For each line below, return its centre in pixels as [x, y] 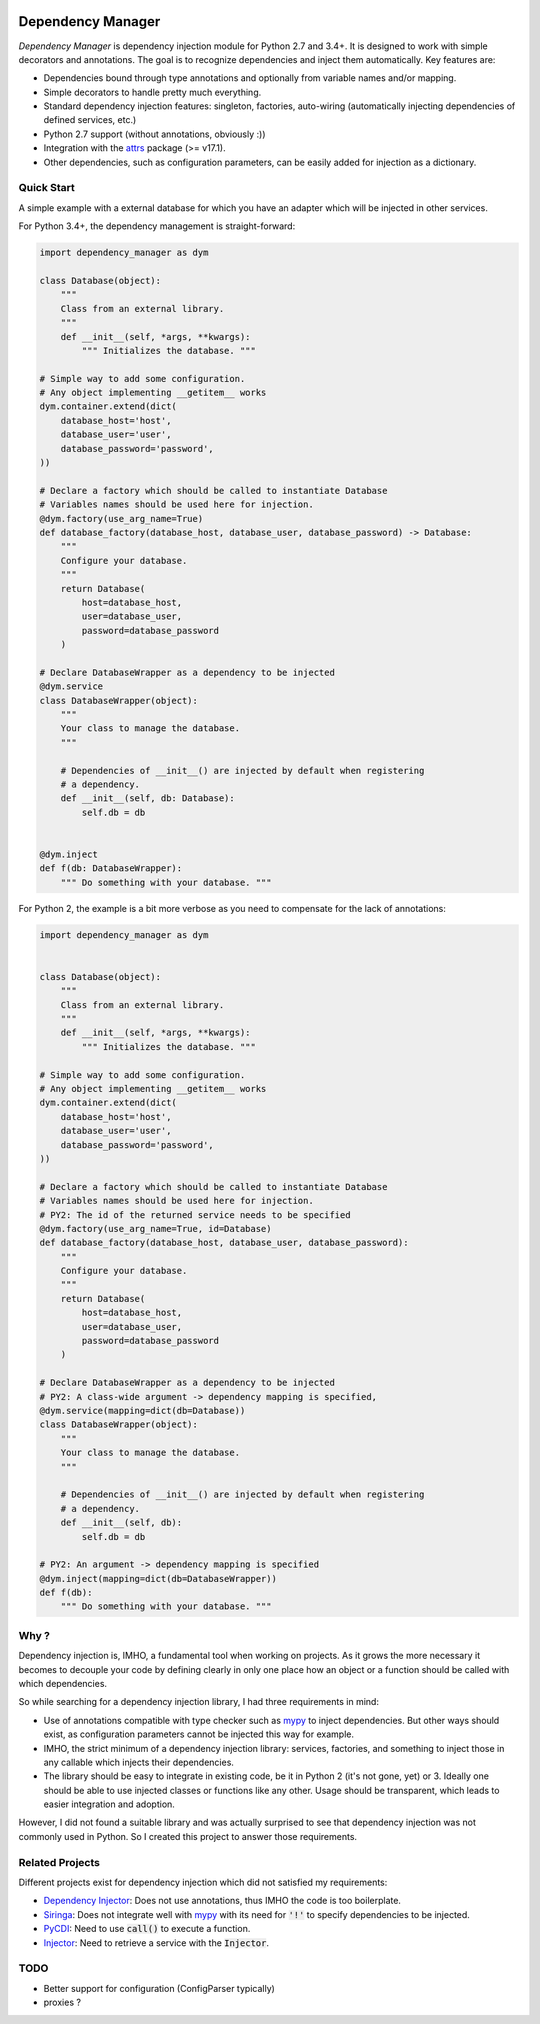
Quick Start [46, 188]
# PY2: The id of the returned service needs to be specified [195, 1214]
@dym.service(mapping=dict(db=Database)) [142, 1410]
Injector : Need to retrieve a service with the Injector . [156, 1942]
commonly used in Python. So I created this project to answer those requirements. [188, 1836]
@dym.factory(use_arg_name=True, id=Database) [155, 1228]
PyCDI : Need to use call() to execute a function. [147, 1929]
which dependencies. [63, 1683]
